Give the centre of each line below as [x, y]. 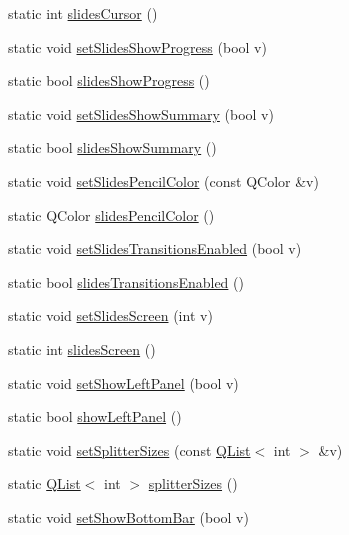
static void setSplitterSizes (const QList [129, 449]
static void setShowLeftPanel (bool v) [123, 382]
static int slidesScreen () [82, 348]
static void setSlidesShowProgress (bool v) [137, 46]
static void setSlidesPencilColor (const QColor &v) [163, 180]
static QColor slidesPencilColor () [111, 214]
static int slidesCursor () [83, 13]
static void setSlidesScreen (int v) [110, 315]
